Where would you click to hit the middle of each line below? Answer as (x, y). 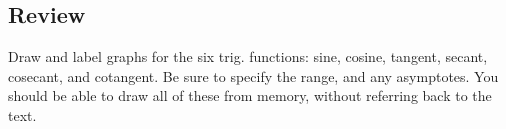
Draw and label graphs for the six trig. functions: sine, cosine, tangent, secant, (248, 56)
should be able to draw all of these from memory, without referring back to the (250, 95)
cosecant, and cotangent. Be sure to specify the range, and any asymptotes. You (253, 75)
